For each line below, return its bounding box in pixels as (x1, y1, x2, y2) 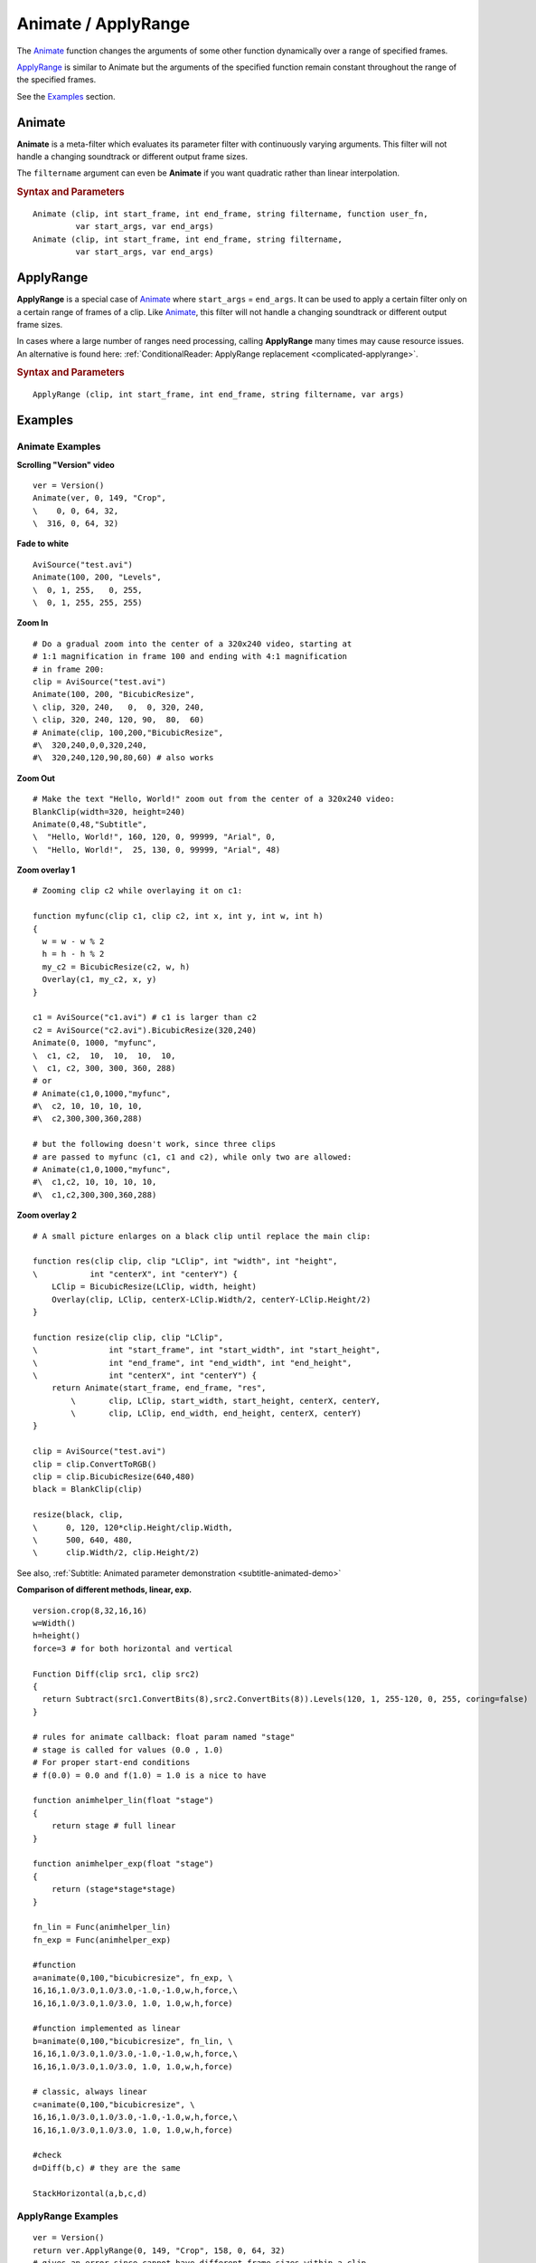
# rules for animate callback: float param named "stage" (33, 1732, 296, 1743)
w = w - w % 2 (42, 937, 105, 947)
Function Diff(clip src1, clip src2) (33, 1668, 201, 1679)
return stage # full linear (51, 1820, 176, 1831)
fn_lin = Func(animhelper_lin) (33, 1922, 172, 1933)
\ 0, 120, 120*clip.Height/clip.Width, (33, 1522, 234, 1533)
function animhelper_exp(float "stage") (33, 1858, 214, 1869)
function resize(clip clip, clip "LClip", (33, 1332, 224, 1342)
